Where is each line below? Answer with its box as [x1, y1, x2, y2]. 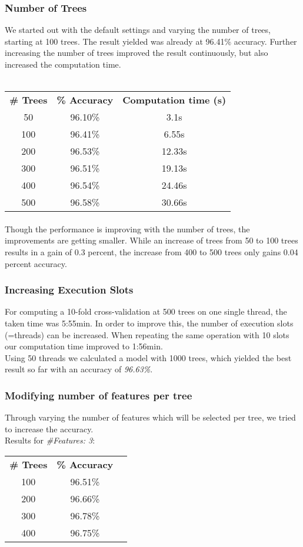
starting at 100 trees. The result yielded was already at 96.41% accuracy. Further [5, 35, 297, 47]
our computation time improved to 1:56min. [5, 340, 163, 352]
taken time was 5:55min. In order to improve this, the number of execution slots [5, 316, 294, 329]
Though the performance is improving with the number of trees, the [5, 222, 250, 235]
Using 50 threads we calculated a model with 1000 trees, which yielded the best [5, 351, 292, 363]
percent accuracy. [5, 257, 67, 269]
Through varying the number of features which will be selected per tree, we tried [5, 411, 296, 423]
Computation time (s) [122, 93, 227, 107]
